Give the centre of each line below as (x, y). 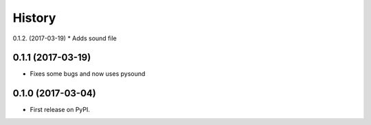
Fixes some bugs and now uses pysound (88, 74)
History (34, 18)
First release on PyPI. (60, 110)
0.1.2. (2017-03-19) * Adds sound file (65, 38)
